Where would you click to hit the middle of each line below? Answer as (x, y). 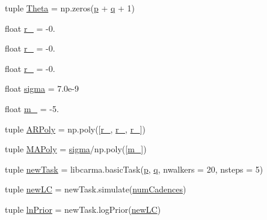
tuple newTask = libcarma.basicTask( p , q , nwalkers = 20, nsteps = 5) (134, 169)
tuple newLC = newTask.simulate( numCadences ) (96, 189)
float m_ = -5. (32, 108)
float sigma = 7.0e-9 (42, 88)
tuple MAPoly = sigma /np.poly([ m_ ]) (76, 149)
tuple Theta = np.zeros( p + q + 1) (70, 8)
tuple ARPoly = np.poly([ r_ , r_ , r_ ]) (75, 129)
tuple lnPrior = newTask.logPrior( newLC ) (83, 209)
